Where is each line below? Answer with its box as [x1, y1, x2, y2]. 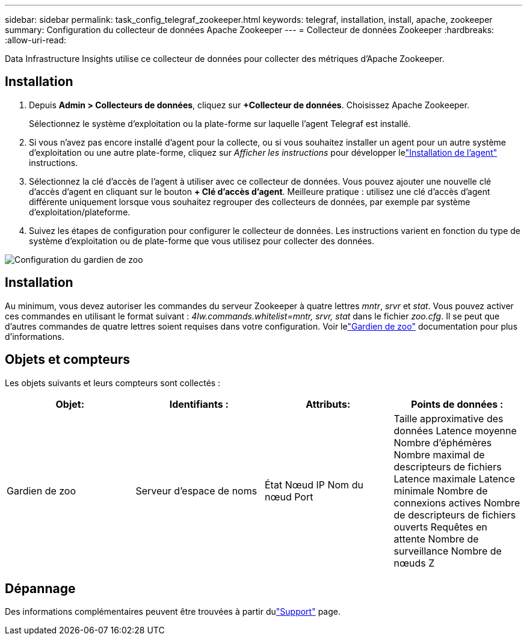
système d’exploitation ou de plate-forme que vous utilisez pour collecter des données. [29, 235, 374, 246]
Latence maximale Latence [393, 472, 516, 485]
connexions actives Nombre [393, 496, 520, 509]
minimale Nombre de [393, 484, 488, 497]
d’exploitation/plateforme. [29, 206, 131, 217]
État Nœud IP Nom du [265, 478, 363, 491]
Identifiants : [169, 398, 229, 410]
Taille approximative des [393, 412, 504, 425]
